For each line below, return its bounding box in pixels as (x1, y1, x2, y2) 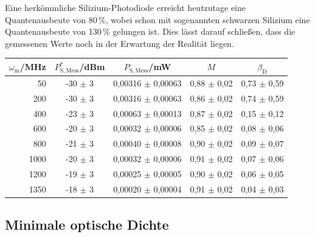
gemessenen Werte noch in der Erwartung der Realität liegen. (5, 37, 234, 49)
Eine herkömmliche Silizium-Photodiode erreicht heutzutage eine (5, 1, 246, 13)
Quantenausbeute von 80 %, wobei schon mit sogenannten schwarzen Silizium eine (5, 13, 310, 26)
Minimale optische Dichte (5, 215, 169, 234)
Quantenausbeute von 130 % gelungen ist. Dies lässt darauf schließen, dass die (5, 25, 296, 38)
